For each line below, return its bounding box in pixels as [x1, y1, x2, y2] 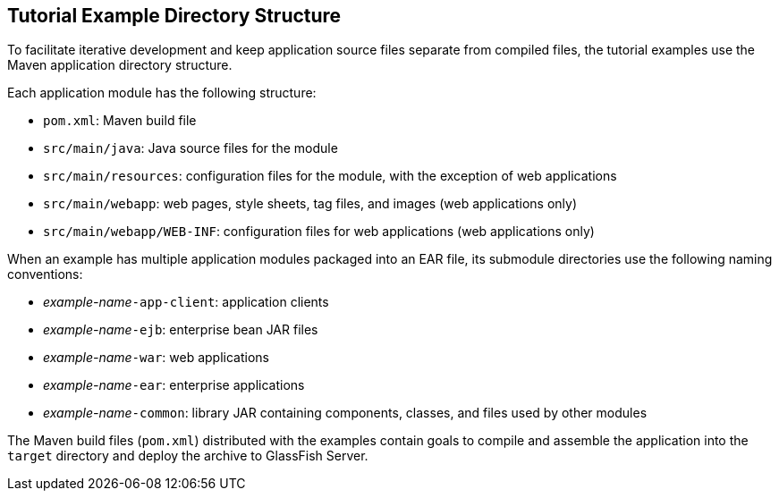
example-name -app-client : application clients [43, 294, 329, 310]
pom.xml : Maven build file [43, 113, 197, 129]
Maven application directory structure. [7, 57, 233, 73]
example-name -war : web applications [43, 350, 269, 366]
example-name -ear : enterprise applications [43, 377, 305, 393]
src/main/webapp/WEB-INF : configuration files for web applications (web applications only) [43, 224, 595, 240]
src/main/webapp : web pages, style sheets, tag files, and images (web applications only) [43, 196, 578, 212]
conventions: [7, 266, 83, 283]
